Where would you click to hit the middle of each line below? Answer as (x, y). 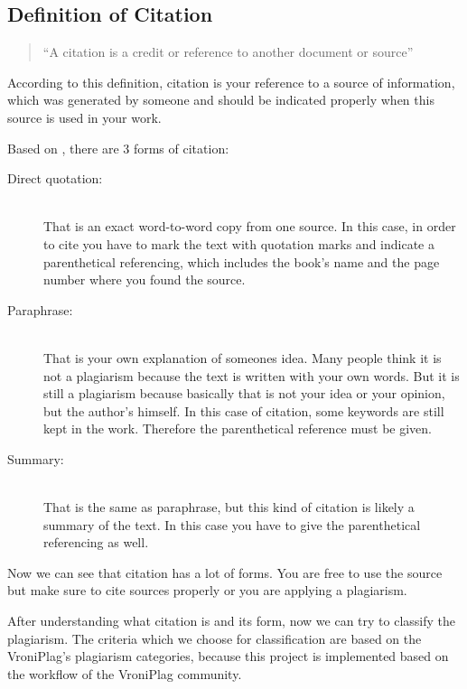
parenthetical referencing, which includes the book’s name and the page (242, 261)
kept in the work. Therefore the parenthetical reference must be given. (238, 428)
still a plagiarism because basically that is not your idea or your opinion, (244, 393)
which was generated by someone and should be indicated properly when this (221, 100)
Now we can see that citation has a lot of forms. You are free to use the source (225, 572)
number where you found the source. (145, 279)
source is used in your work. (84, 117)
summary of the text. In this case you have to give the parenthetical (232, 524)
